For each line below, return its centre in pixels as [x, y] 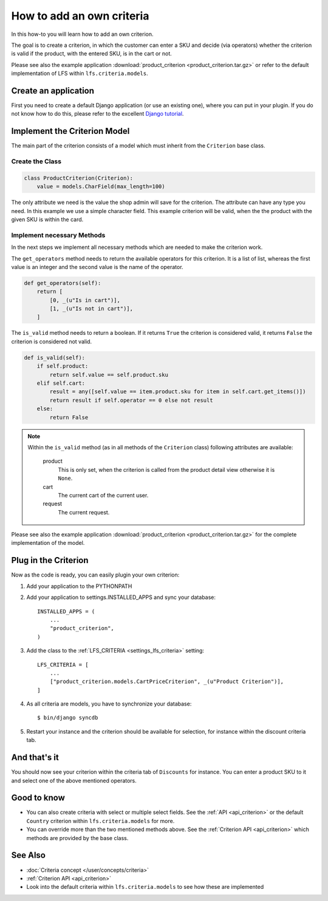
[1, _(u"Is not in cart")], [91, 309]
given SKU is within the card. [47, 220]
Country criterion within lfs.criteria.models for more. [101, 821]
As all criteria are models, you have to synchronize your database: [109, 704]
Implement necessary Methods [58, 235]
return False [69, 417]
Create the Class [36, 161]
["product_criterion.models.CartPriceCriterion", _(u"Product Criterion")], [167, 682]
